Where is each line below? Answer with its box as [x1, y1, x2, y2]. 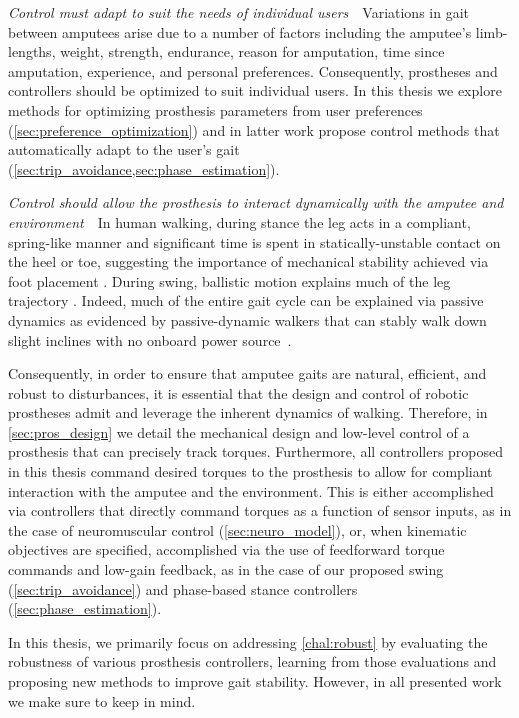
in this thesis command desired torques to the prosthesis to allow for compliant [8, 461, 493, 482]
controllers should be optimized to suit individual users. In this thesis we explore [8, 80, 502, 101]
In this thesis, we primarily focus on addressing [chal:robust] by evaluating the [8, 631, 488, 652]
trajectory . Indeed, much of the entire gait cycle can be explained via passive [8, 290, 484, 311]
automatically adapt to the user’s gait [8, 139, 240, 160]
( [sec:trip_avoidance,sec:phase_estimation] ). [8, 158, 280, 179]
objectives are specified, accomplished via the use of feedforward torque [8, 539, 445, 560]
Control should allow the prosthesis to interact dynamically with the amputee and [8, 192, 504, 213]
